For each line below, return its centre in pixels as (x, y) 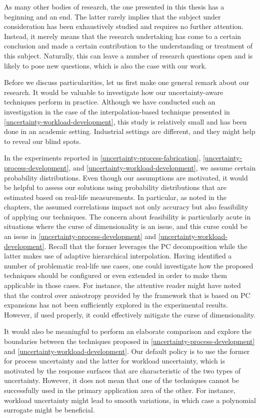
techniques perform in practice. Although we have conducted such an (110, 102)
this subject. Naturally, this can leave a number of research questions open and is (128, 55)
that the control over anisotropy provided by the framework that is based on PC (127, 295)
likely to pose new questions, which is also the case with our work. (105, 65)
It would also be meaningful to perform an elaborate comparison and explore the (128, 331)
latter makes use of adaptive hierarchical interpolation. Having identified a (118, 256)
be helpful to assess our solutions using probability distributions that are (115, 187)
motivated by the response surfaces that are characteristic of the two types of (122, 370)
